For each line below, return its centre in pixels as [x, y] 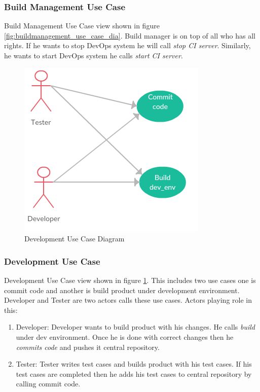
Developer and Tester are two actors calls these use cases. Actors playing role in [128, 300]
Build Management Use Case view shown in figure [82, 26]
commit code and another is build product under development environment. [122, 290]
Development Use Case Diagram [75, 239]
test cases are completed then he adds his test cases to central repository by [134, 373]
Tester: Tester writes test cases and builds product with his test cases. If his [134, 364]
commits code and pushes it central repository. [88, 347]
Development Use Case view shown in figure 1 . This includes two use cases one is [130, 280]
